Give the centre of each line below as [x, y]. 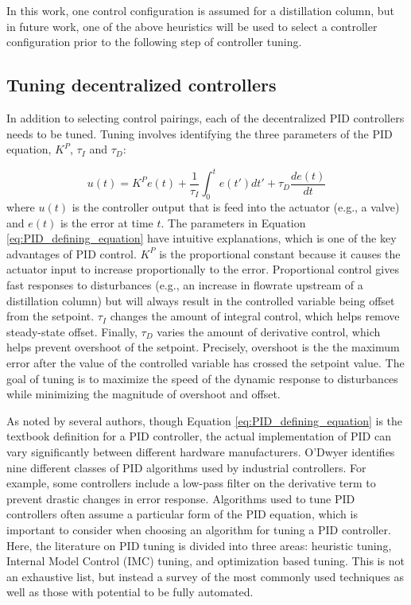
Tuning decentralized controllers [142, 85]
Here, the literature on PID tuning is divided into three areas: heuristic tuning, [199, 545]
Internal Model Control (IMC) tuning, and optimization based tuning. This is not [205, 561]
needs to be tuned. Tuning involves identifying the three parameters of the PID [200, 133]
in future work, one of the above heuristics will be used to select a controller [192, 26]
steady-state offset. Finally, [72, 331]
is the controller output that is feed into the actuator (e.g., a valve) [236, 207]
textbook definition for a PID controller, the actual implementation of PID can [199, 436]
